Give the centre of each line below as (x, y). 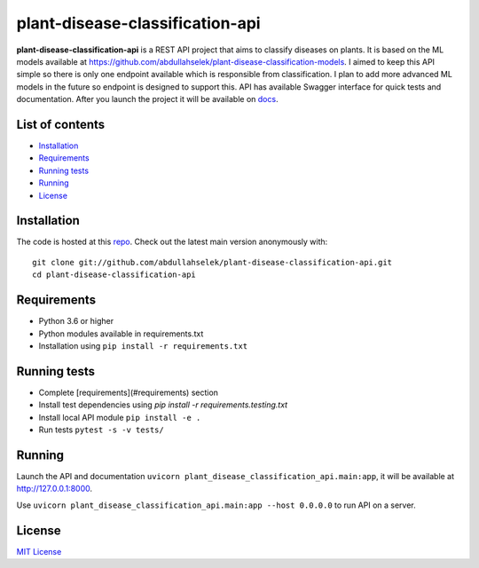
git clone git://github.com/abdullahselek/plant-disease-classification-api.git (212, 262)
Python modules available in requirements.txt (121, 334)
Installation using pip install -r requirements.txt (143, 345)
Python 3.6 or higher (76, 321)
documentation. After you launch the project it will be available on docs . (147, 99)
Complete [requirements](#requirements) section (129, 392)
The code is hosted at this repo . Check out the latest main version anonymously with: (172, 242)
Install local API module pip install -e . (120, 417)
